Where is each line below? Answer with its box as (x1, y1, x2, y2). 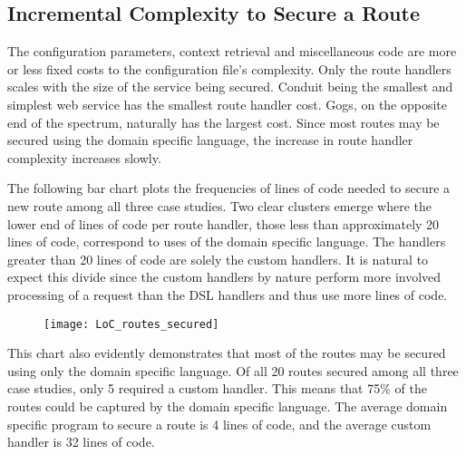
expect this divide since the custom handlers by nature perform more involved (7, 267, 442, 286)
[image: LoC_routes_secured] (44, 317, 219, 331)
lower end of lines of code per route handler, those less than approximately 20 (7, 214, 440, 233)
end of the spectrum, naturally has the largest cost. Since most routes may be (7, 112, 440, 131)
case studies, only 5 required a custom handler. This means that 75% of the (7, 379, 427, 398)
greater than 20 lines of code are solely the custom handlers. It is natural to (7, 249, 429, 268)
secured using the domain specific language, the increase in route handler (7, 130, 413, 150)
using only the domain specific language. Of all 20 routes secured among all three (7, 361, 459, 380)
